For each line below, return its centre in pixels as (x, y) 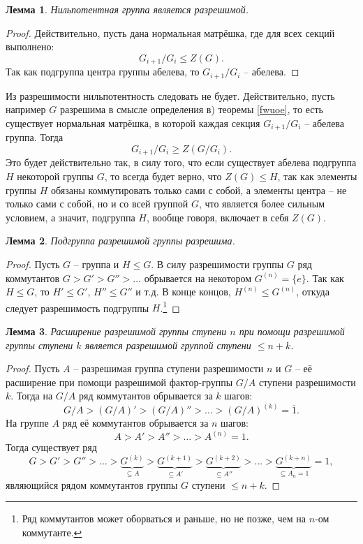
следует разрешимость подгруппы (77, 308)
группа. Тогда (35, 137)
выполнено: (30, 46)
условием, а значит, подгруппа (71, 217)
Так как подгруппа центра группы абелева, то (103, 72)
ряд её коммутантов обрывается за (135, 423)
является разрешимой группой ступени (168, 345)
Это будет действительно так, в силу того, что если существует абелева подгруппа (181, 162)
